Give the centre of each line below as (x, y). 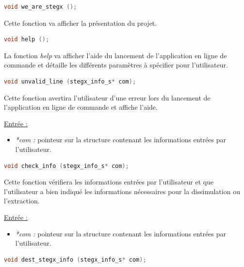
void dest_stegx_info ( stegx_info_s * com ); (75, 259)
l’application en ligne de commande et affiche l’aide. (81, 107)
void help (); (27, 40)
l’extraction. (22, 201)
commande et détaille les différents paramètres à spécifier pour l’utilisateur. (116, 65)
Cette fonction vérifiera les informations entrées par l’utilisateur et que (109, 182)
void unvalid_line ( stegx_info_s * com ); (70, 81)
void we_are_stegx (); (41, 7)
